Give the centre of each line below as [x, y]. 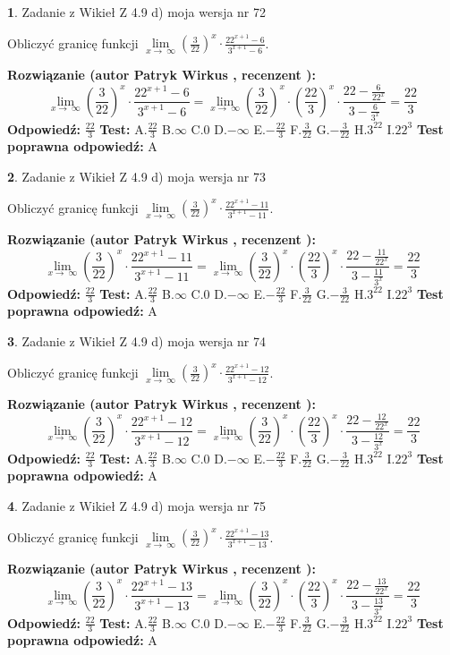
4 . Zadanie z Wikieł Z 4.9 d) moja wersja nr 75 [137, 505]
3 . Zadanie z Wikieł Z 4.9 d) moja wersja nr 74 [137, 340]
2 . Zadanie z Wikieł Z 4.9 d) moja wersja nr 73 [137, 176]
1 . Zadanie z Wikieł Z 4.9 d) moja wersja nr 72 [137, 12]
